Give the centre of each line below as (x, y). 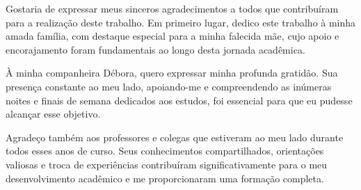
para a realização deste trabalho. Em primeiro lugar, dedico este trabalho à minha (181, 22)
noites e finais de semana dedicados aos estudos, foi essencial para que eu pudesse (179, 100)
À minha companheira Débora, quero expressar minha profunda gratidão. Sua (172, 73)
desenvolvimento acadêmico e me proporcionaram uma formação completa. (165, 178)
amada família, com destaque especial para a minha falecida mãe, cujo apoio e (173, 36)
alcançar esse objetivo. (53, 114)
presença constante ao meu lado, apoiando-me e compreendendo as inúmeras (169, 86)
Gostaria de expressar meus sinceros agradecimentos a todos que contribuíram (172, 8)
